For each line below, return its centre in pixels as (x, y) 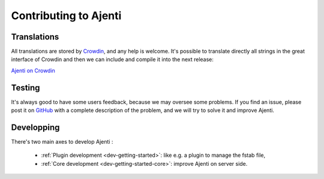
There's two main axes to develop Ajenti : (62, 142)
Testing (25, 88)
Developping (35, 127)
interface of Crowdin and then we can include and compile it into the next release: (112, 59)
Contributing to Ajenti (66, 16)
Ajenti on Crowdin (33, 70)
